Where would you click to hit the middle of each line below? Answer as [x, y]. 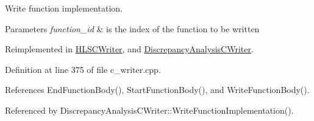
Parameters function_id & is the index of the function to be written [132, 28]
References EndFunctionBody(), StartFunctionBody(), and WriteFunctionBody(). [157, 90]
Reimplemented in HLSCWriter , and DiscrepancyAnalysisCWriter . [129, 49]
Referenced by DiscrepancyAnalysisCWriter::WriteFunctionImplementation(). [149, 110]
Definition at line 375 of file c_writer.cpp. [83, 69]
